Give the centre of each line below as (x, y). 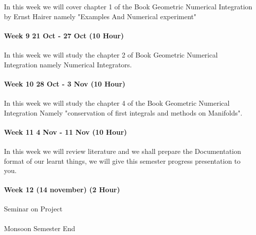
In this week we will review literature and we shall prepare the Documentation (123, 151)
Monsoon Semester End (40, 228)
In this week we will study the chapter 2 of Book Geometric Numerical (111, 54)
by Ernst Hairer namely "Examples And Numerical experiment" (100, 16)
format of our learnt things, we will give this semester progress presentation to (122, 161)
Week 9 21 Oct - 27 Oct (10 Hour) (64, 35)
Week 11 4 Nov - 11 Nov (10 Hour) (66, 132)
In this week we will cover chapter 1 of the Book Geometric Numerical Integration (128, 6)
